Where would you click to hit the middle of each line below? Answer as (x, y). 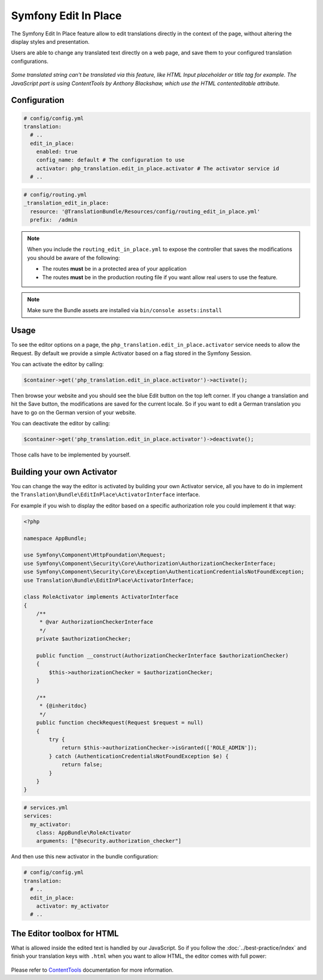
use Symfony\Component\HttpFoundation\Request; (95, 555)
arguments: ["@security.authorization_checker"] (109, 841)
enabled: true (57, 152)
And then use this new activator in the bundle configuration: (85, 857)
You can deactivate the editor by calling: (61, 424)
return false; (82, 765)
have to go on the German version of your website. (74, 412)
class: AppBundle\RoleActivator (84, 833)
